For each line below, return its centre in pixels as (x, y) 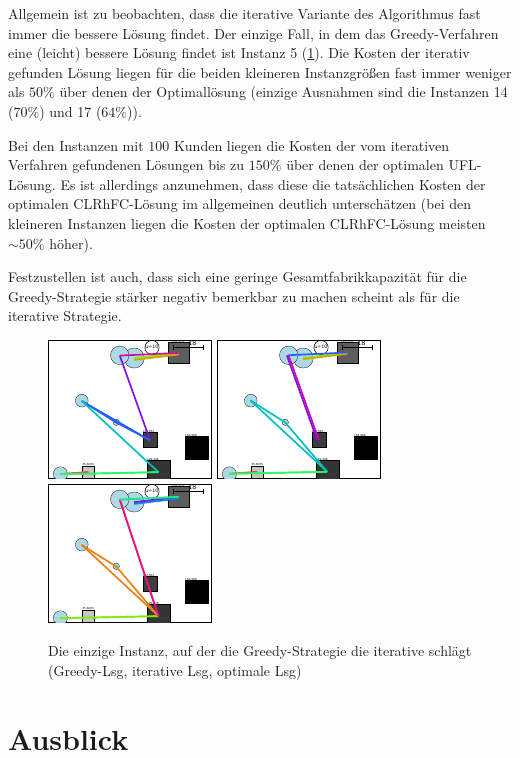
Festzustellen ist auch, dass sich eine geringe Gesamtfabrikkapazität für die (237, 276)
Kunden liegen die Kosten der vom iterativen (311, 144)
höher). (71, 242)
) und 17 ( (70, 110)
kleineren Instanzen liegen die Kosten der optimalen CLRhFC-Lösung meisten (247, 222)
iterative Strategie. (65, 315)
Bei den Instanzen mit (76, 144)
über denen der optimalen (365, 164)
